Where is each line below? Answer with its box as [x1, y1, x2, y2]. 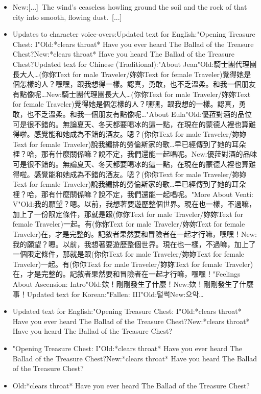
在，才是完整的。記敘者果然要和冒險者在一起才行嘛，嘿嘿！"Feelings [12, 268, 241, 279]
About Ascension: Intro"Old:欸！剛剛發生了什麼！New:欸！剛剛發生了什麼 [12, 279, 254, 289]
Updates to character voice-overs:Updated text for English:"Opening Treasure [12, 29, 255, 39]
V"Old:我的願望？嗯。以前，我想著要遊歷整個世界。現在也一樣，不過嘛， [12, 199, 256, 209]
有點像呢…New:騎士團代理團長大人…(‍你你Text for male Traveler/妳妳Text [12, 88, 251, 99]
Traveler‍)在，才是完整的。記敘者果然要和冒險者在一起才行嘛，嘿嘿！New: [12, 229, 257, 239]
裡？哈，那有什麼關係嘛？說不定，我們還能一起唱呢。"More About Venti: [12, 188, 253, 199]
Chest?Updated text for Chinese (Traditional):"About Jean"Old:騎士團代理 [12, 58, 250, 69]
